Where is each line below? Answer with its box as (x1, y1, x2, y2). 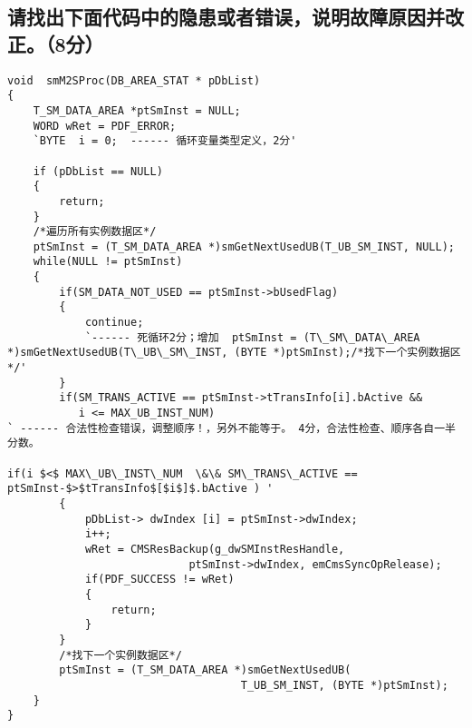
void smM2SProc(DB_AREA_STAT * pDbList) (7, 74, 261, 87)
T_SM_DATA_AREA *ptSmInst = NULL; (33, 103, 241, 117)
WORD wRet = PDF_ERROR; (33, 119, 177, 133)
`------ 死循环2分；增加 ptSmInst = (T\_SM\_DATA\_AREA (84, 330, 420, 344)
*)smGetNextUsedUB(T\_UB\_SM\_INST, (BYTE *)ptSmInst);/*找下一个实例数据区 (7, 346, 461, 359)
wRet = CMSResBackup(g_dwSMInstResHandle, (84, 542, 345, 556)
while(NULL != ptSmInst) (33, 255, 183, 269)
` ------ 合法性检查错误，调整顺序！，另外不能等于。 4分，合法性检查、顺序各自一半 (7, 421, 456, 435)
